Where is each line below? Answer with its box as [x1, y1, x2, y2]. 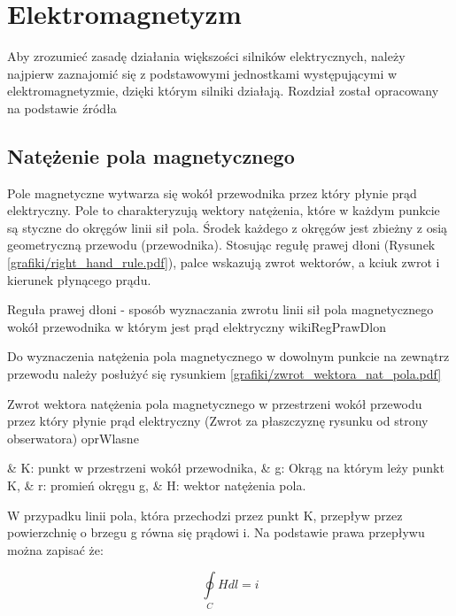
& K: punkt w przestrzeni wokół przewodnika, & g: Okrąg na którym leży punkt [7, 458, 444, 477]
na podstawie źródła [7, 98, 117, 117]
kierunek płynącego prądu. [7, 270, 151, 289]
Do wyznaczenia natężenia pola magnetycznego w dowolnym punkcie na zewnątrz [7, 347, 450, 366]
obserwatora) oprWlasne [7, 428, 139, 447]
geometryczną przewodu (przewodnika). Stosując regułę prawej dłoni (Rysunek [7, 235, 436, 254]
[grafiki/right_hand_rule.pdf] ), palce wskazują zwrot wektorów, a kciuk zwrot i [7, 253, 440, 272]
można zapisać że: [7, 540, 104, 558]
